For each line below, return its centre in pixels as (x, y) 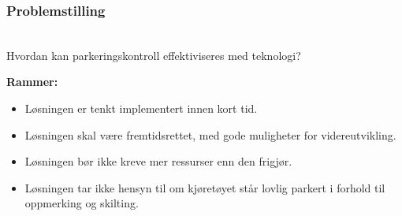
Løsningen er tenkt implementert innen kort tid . (141, 108)
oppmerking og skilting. (82, 203)
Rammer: (32, 82)
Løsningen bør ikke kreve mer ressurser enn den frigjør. (158, 161)
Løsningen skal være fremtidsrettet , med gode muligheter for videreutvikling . (210, 134)
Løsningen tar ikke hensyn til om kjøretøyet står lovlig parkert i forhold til (205, 187)
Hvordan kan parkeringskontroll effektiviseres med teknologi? (154, 55)
